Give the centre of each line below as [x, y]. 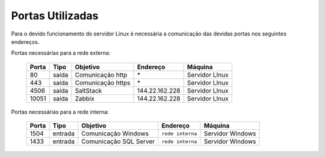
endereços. [25, 42]
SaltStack [88, 90]
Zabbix [85, 98]
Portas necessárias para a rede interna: [60, 112]
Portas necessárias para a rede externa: [61, 53]
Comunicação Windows [115, 134]
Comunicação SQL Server [118, 141]
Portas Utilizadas [55, 16]
